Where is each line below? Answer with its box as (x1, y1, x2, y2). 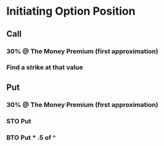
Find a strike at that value (6, 63, 84, 71)
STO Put (6, 117, 32, 125)
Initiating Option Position (6, 4, 136, 18)
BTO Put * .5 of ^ (6, 133, 57, 142)
